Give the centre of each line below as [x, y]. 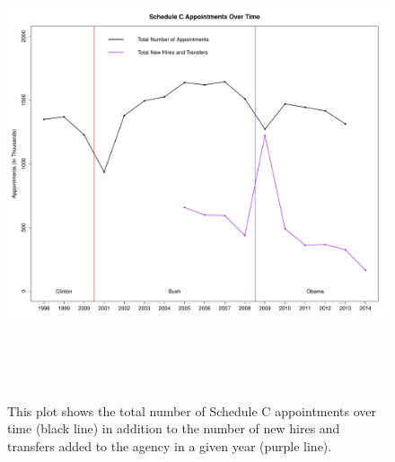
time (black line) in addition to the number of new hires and [174, 428]
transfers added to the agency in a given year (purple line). [170, 445]
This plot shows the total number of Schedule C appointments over [192, 410]
